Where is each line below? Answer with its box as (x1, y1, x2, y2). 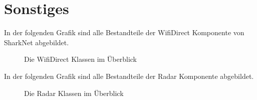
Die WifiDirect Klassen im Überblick (24, 54, 137, 64)
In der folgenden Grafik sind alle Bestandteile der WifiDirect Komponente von (4, 27, 244, 38)
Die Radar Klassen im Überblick (24, 87, 124, 98)
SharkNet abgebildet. (4, 37, 69, 47)
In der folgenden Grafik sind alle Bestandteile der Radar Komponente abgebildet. (4, 70, 254, 81)
